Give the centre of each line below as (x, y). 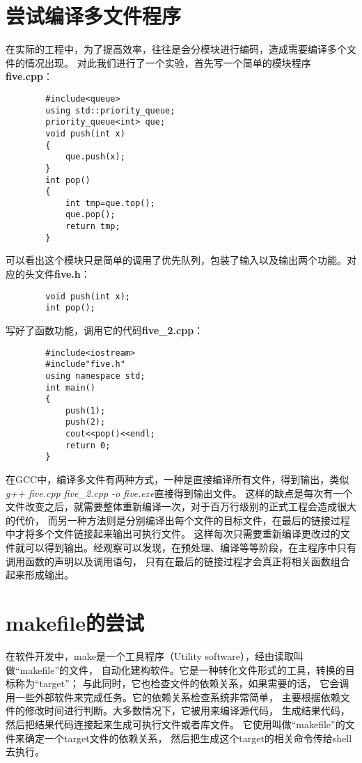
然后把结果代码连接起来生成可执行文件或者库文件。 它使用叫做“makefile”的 (175, 724)
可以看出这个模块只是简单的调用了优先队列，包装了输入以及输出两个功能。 (176, 260)
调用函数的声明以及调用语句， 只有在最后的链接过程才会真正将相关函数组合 (178, 561)
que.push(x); (95, 157)
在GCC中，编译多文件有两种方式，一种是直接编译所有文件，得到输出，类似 (178, 479)
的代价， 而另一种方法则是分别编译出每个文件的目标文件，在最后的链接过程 (178, 520)
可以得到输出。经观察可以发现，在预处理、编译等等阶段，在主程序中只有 (190, 548)
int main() (70, 387)
